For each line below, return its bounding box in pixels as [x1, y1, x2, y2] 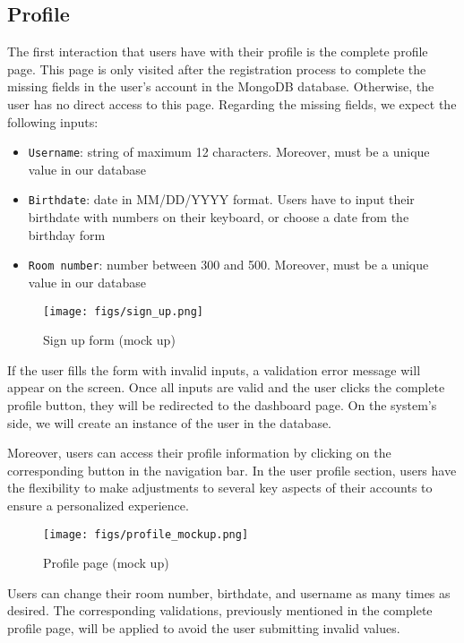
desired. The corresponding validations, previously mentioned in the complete [7, 601, 433, 620]
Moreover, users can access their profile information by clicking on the [7, 443, 391, 462]
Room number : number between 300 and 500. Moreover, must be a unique [28, 255, 429, 274]
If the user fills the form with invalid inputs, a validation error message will [7, 360, 421, 379]
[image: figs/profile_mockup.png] [43, 527, 249, 541]
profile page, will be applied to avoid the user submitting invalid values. [7, 618, 400, 637]
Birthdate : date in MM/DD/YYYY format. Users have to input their [28, 190, 415, 209]
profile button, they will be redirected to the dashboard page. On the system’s [7, 395, 437, 414]
